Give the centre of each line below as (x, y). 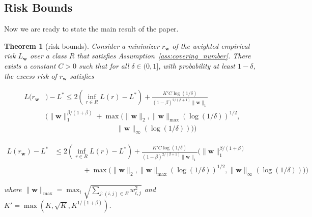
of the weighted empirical (211, 45)
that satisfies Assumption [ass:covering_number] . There (164, 56)
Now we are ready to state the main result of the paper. (91, 29)
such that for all (104, 65)
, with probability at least (197, 65)
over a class (48, 56)
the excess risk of (31, 75)
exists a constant (30, 65)
